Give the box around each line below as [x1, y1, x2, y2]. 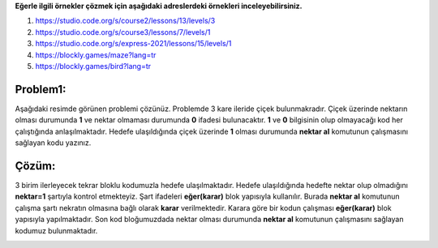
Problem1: [15, 82, 67, 96]
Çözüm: [15, 159, 56, 173]
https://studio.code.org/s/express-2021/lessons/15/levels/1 [35, 39, 232, 49]
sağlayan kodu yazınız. [15, 138, 92, 148]
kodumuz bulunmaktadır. [15, 225, 98, 235]
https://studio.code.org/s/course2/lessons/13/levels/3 [35, 16, 216, 26]
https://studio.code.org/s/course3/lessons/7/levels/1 [35, 27, 211, 36]
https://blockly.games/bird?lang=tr [35, 61, 152, 71]
